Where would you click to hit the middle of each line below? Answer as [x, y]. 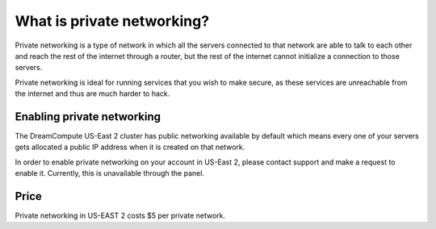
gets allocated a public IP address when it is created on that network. [130, 147]
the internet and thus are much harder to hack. [92, 94]
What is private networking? [112, 21]
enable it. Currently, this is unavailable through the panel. [110, 173]
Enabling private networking [88, 117]
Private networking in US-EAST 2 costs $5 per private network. [120, 216]
